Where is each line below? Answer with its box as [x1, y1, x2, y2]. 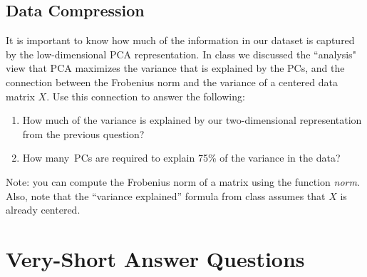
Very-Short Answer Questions [6, 244, 305, 273]
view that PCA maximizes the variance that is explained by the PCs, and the [6, 61, 345, 75]
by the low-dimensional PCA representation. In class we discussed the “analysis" [6, 46, 356, 61]
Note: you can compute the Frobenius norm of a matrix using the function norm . [6, 174, 360, 189]
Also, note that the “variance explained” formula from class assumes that [6, 188, 326, 203]
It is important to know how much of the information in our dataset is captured [6, 33, 355, 48]
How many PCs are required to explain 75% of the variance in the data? [22, 150, 341, 165]
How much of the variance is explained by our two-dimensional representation [22, 113, 362, 127]
